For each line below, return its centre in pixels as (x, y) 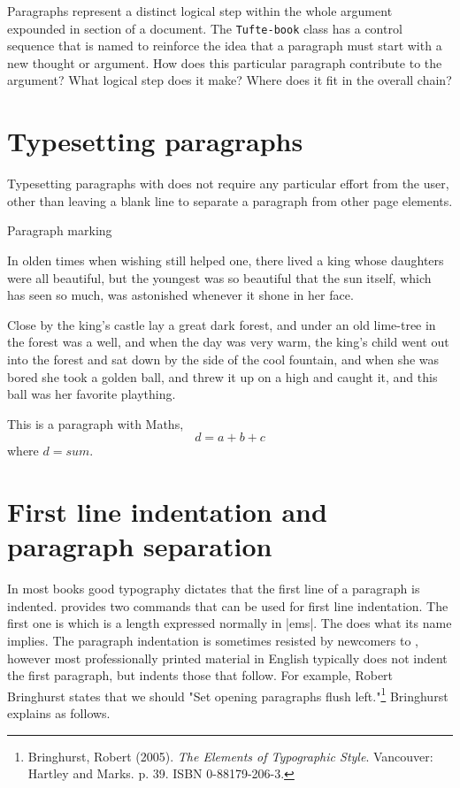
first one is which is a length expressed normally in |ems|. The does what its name (230, 623)
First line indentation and (167, 512)
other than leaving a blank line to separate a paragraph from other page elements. (230, 200)
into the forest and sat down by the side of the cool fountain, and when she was (223, 359)
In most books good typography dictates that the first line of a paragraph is (214, 589)
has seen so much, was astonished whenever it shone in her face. (180, 295)
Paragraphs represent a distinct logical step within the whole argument (200, 11)
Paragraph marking (60, 230)
